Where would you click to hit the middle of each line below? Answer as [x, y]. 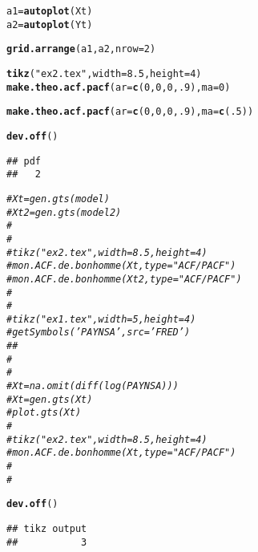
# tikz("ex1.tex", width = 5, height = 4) [101, 319]
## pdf [24, 161]
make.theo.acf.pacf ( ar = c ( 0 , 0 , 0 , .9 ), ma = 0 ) [119, 87]
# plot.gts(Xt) [44, 413]
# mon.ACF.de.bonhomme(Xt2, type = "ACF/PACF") [124, 279]
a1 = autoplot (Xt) [50, 11]
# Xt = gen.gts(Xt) [50, 399]
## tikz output [47, 529]
